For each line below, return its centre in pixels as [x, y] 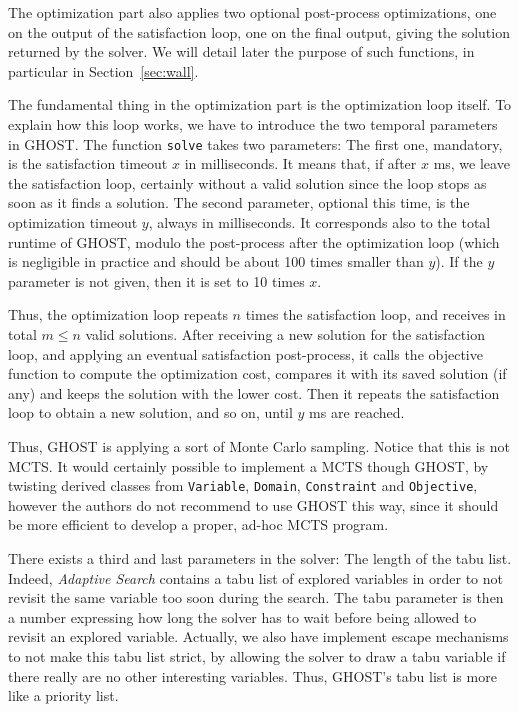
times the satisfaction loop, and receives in [375, 314]
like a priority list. [63, 695]
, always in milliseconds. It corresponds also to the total [319, 222]
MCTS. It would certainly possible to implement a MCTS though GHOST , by [248, 465]
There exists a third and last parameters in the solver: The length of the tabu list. [260, 557]
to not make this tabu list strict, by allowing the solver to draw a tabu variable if [257, 655]
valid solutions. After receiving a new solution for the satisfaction [285, 333]
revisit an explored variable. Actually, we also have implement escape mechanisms [258, 636]
